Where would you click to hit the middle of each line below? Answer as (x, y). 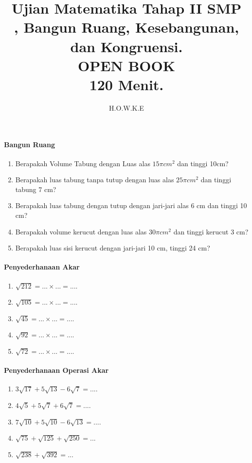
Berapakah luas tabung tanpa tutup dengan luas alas (95, 180)
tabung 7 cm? (36, 189)
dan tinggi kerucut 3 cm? (211, 231)
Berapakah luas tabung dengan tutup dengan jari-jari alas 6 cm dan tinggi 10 (131, 205)
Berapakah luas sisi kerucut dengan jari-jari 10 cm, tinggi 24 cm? (113, 248)
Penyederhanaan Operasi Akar (56, 370)
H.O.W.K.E (126, 107)
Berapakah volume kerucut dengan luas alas (81, 231)
